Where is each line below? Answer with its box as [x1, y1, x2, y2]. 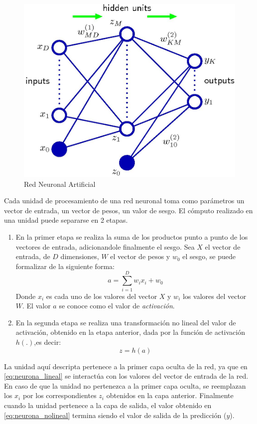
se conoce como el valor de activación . [59, 300, 175, 311]
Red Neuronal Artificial [24, 178, 96, 189]
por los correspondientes [22, 390, 97, 401]
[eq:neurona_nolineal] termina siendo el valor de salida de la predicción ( [4, 410, 227, 420]
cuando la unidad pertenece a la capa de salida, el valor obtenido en [4, 400, 212, 410]
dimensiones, [60, 251, 99, 262]
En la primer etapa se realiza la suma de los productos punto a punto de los [15, 232, 248, 242]
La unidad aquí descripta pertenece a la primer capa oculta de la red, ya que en [4, 361, 248, 371]
